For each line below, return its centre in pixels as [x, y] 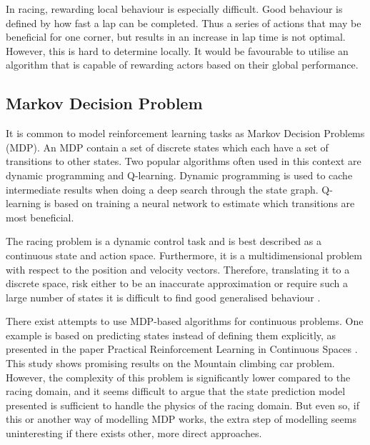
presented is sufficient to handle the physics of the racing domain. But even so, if [182, 405]
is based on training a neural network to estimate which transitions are [199, 203]
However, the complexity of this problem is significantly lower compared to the [178, 377]
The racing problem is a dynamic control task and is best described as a [164, 241]
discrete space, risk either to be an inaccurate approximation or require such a [177, 283]
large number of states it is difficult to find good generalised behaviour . [163, 297]
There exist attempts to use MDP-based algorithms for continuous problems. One [185, 321]
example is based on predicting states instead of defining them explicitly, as [171, 335]
